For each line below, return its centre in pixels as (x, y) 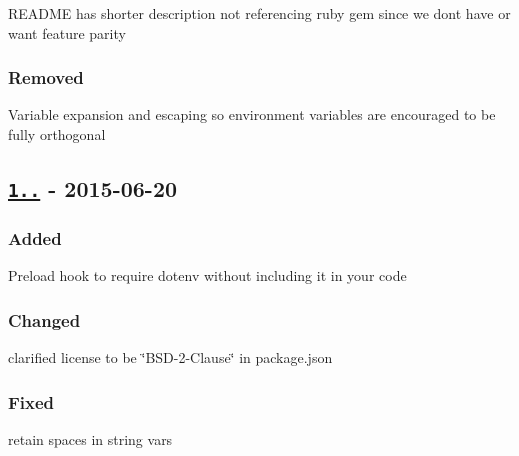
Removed (46, 77)
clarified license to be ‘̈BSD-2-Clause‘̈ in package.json (170, 356)
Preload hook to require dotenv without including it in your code (207, 275)
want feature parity (67, 32)
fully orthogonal (57, 134)
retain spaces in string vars (90, 438)
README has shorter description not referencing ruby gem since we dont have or (259, 13)
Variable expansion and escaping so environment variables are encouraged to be (252, 114)
